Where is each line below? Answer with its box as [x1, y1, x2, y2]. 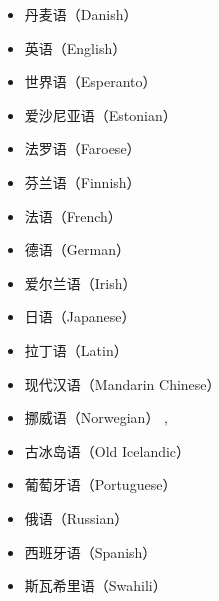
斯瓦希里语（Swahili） [24, 575, 167, 596]
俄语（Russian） [24, 507, 129, 528]
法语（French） [24, 205, 122, 226]
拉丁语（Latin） [24, 339, 128, 360]
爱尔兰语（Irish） [24, 272, 137, 293]
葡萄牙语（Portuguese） [24, 474, 177, 495]
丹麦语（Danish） [24, 4, 138, 24]
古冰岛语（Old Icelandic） [24, 440, 191, 461]
